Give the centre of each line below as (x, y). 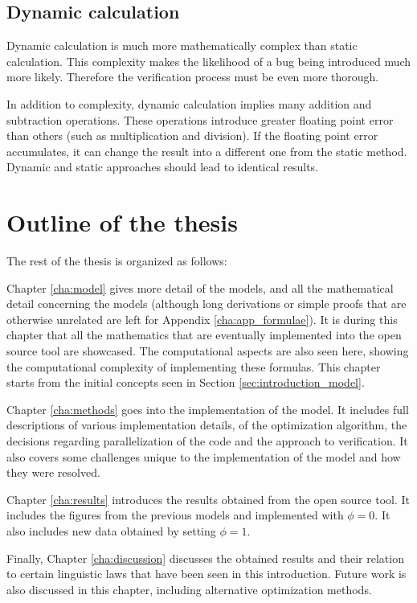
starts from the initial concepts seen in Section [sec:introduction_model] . (186, 382)
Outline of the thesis (122, 222)
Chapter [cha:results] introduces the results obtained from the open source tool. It (208, 499)
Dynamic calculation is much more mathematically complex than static (182, 45)
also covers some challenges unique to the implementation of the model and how (204, 456)
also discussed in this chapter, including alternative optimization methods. (189, 589)
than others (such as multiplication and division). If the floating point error (192, 135)
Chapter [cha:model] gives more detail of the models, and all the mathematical (200, 287)
